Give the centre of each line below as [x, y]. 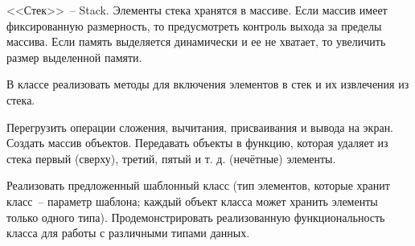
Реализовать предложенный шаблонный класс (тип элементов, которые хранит [198, 185]
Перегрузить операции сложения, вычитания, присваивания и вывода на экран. [200, 127]
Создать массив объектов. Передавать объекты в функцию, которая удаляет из [197, 143]
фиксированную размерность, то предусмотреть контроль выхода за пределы [194, 25]
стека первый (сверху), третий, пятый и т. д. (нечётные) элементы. [171, 158]
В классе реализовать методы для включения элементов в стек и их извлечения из [208, 84]
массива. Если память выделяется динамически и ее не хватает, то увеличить [196, 41]
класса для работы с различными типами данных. [128, 233]
